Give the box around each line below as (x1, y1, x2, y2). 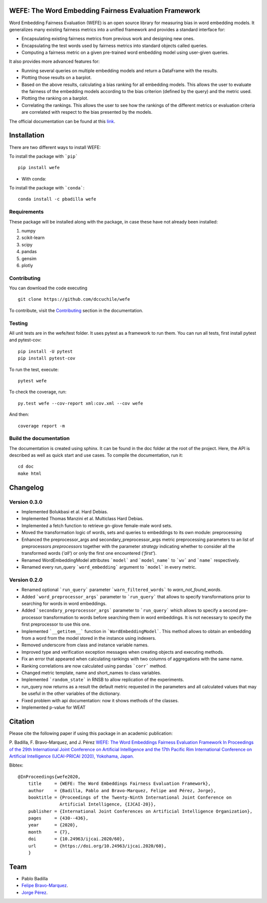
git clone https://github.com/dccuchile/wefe (18, 297, 131, 302)
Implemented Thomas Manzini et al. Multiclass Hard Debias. (21, 516, 144, 522)
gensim (21, 255, 37, 262)
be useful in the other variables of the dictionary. (21, 690, 121, 697)
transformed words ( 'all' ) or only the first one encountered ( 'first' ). (21, 550, 157, 556)
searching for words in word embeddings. (21, 601, 107, 607)
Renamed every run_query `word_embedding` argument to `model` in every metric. (21, 564, 197, 570)
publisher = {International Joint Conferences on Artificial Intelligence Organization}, (28, 809, 253, 814)
